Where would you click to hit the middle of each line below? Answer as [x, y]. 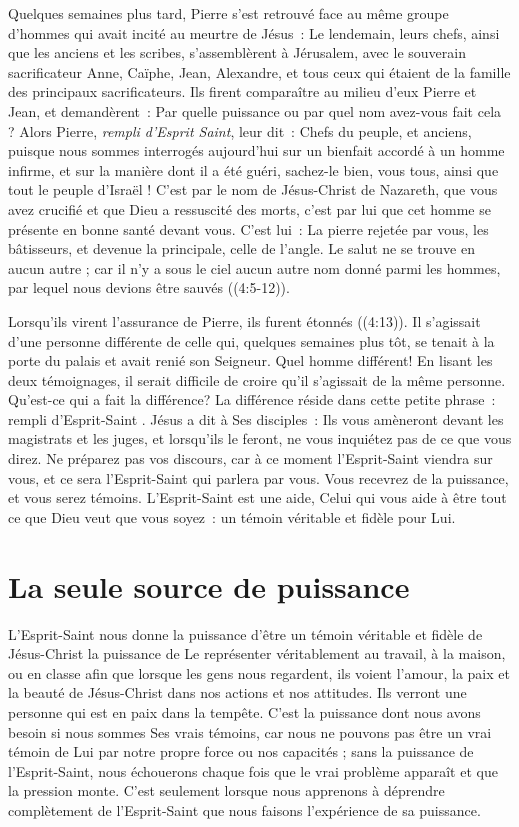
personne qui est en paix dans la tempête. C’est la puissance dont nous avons [244, 711]
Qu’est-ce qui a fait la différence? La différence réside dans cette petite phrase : [252, 399]
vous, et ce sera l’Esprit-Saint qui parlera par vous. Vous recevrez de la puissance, [258, 477]
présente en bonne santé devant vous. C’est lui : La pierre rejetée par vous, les [248, 228]
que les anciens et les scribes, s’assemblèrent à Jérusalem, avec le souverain [237, 52]
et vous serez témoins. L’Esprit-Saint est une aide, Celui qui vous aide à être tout [257, 497]
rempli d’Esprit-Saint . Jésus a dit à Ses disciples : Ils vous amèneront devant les [256, 418]
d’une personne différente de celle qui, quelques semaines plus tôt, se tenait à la [251, 340]
